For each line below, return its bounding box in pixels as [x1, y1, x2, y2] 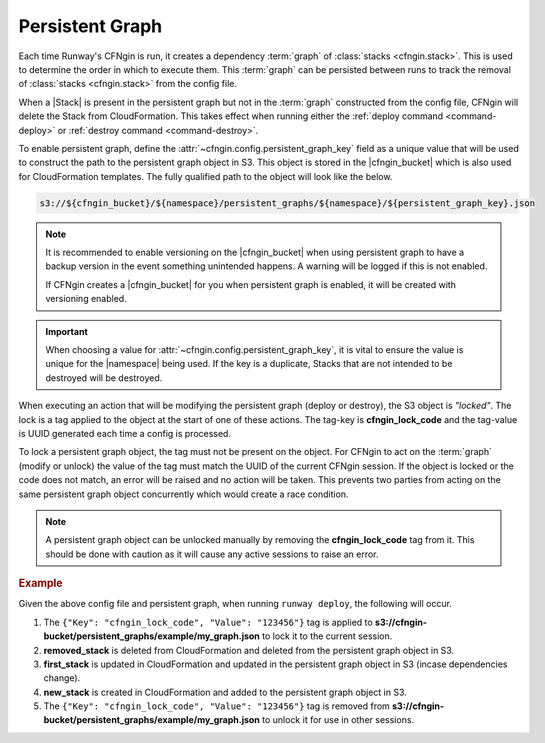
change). [43, 672, 81, 684]
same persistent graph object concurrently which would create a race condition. [18, 488, 349, 500]
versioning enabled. [45, 293, 127, 305]
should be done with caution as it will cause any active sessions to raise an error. [45, 548, 379, 560]
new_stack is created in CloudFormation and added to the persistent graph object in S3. [43, 686, 407, 698]
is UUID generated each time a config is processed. [18, 427, 232, 439]
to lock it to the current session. [261, 630, 393, 642]
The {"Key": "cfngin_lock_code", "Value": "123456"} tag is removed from [43, 700, 390, 712]
